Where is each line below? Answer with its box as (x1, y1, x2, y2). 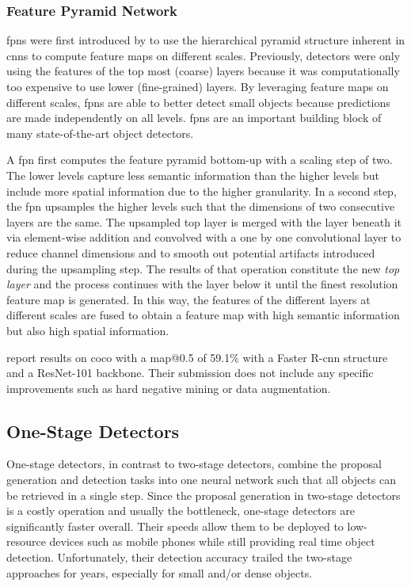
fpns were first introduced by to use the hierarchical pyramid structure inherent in (6, 32, 405, 48)
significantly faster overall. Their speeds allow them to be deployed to (6, 517, 344, 534)
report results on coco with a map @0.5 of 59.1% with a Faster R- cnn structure (6, 349, 388, 365)
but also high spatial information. (6, 322, 169, 338)
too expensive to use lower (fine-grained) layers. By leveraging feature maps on (6, 78, 389, 94)
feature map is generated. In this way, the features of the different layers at (6, 291, 371, 307)
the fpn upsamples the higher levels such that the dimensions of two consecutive (6, 198, 395, 215)
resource (6, 533, 46, 550)
